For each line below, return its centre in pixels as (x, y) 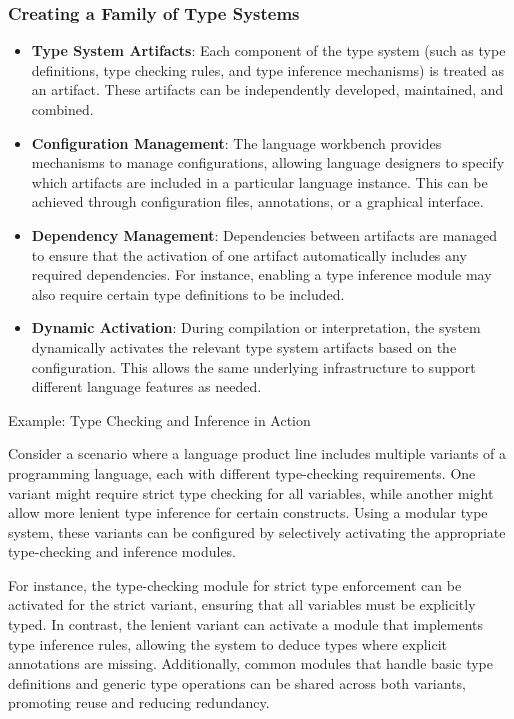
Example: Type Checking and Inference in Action (159, 419)
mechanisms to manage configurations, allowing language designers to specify (268, 162)
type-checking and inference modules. (122, 551)
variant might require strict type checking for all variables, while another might (251, 492)
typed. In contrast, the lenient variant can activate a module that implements (246, 624)
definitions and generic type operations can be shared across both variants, (237, 682)
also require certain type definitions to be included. (188, 293)
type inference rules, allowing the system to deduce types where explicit (228, 643)
